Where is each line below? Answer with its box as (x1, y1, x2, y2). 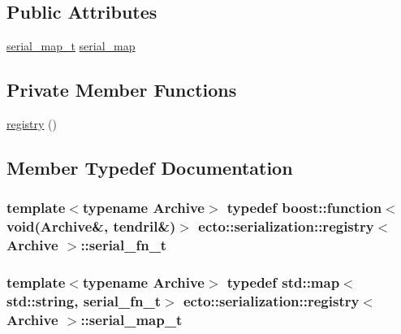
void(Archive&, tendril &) (6, 216, 176, 236)
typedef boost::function (226, 197, 382, 218)
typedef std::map (226, 271, 340, 292)
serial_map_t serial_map (6, 37, 136, 54)
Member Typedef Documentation (6, 154, 293, 180)
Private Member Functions (6, 77, 237, 102)
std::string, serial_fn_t (6, 290, 162, 310)
